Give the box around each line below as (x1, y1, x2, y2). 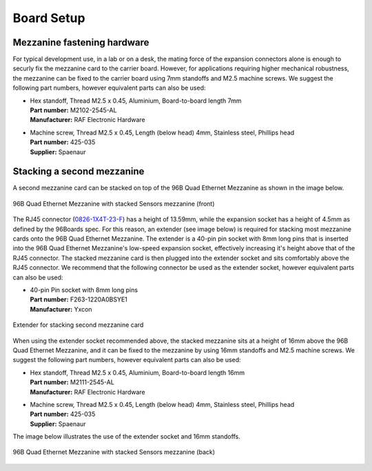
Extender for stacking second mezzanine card (12, 321, 144, 329)
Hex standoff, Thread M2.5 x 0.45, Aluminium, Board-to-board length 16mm (30, 368, 245, 377)
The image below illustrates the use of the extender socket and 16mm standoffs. (12, 432, 240, 441)
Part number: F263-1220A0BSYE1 (30, 295, 127, 303)
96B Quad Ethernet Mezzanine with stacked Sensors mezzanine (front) (12, 199, 215, 208)
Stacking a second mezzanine (12, 166, 145, 177)
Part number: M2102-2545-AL (30, 106, 117, 114)
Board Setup (12, 10, 85, 26)
